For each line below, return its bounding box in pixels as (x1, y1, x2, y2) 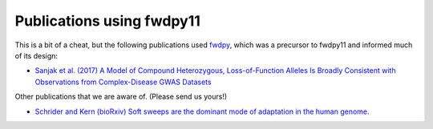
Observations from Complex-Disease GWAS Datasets (34, 77, 212, 87)
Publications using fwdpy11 (14, 12, 200, 30)
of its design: (14, 50, 59, 60)
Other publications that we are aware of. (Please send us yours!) (14, 92, 228, 102)
